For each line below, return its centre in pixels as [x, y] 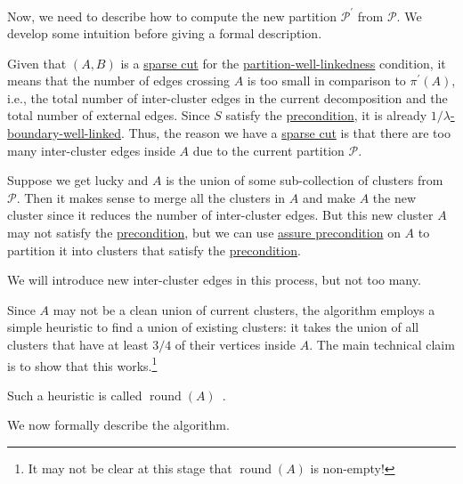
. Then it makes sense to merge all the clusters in [151, 197]
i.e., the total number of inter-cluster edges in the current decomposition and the [227, 97]
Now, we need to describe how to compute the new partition [172, 16]
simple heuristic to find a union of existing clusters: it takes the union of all [213, 327]
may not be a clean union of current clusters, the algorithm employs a [244, 309]
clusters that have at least [78, 344]
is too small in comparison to [326, 81]
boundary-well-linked [65, 133]
